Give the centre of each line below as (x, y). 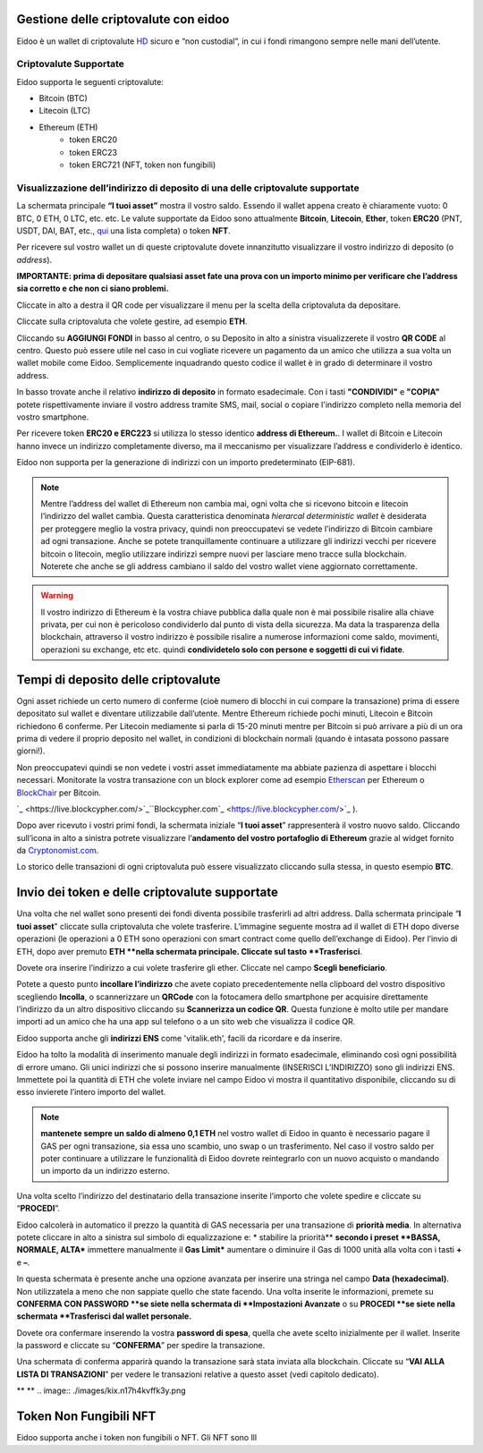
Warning (57, 596)
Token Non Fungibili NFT (86, 1417)
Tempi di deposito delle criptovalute (119, 680)
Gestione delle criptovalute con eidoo (123, 19)
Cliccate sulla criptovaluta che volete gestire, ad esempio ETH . (132, 321)
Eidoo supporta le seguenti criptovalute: (90, 81)
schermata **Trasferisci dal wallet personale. (104, 1316)
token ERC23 (93, 152)
